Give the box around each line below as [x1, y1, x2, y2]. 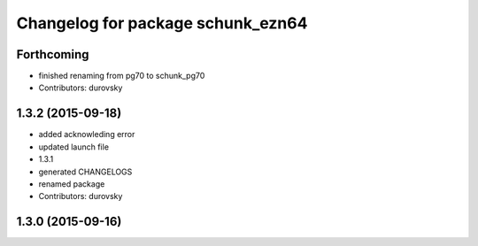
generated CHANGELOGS [38, 166, 133, 177]
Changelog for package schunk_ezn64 [16, 13, 308, 33]
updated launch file [38, 142, 110, 152]
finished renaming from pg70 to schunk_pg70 [38, 71, 205, 81]
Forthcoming [16, 47, 89, 62]
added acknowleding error [38, 129, 135, 140]
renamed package [38, 178, 105, 189]
